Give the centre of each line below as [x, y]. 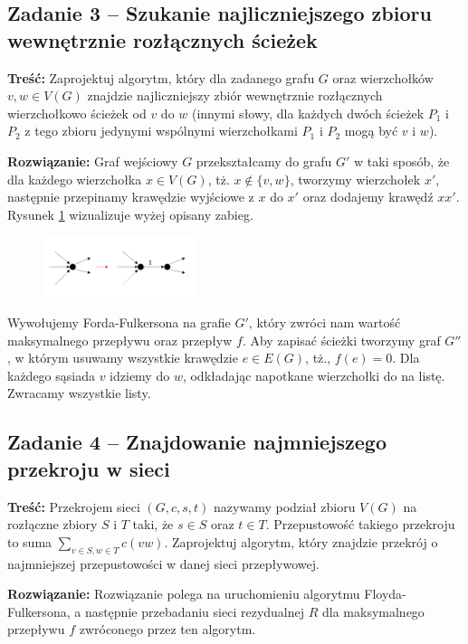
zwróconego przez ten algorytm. [167, 629]
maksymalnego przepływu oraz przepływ [120, 340]
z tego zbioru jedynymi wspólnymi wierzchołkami [161, 131]
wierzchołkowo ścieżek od [77, 113]
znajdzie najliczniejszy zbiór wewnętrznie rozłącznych [235, 95]
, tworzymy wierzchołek [355, 179]
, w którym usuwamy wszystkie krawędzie [123, 358]
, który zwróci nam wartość [325, 322]
